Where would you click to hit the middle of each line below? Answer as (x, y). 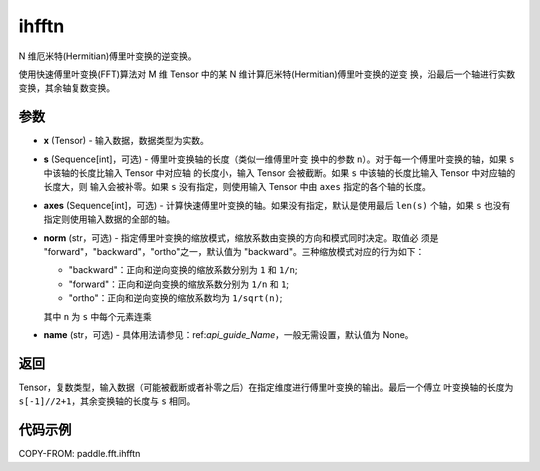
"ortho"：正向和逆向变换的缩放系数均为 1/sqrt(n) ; (175, 298)
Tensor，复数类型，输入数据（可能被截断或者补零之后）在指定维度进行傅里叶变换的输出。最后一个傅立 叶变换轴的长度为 (266, 387)
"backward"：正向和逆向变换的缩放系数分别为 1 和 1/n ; (183, 270)
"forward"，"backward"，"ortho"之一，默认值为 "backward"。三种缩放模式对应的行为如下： (234, 251)
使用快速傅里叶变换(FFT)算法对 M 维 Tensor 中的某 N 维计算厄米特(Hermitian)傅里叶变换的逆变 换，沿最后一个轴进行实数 (266, 74)
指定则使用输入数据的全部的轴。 (109, 219)
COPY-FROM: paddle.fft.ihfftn (79, 454)
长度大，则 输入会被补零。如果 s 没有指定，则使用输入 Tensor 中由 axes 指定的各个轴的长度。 (237, 187)
